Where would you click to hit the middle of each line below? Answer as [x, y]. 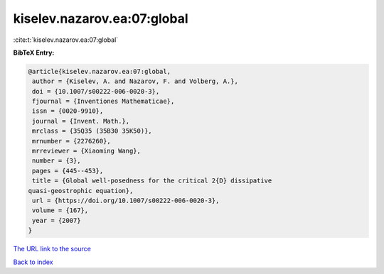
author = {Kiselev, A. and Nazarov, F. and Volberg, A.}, [135, 81]
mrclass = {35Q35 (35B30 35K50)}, [92, 131]
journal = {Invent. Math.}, [81, 121]
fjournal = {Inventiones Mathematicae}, [103, 102]
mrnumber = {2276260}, [72, 141]
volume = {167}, [60, 210]
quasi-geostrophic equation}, [81, 191]
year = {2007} [57, 220]
